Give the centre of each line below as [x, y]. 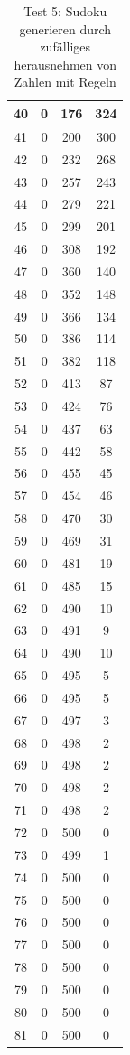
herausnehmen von [65, 64]
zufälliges [65, 47]
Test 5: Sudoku [65, 11]
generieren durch [65, 28]
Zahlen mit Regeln [65, 82]
